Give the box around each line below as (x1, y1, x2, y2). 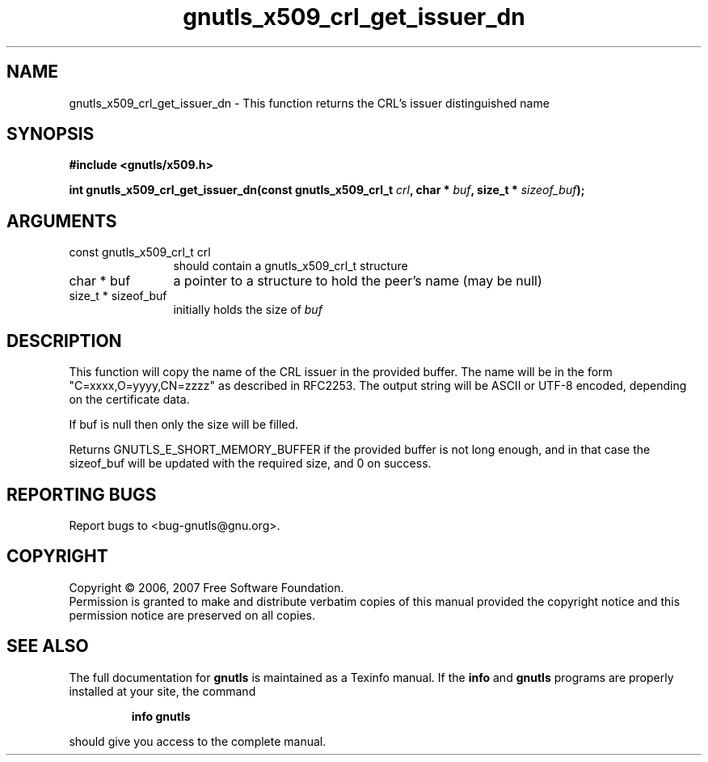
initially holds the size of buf (173, 303, 322, 317)
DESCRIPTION (6, 330, 122, 351)
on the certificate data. (69, 392, 190, 407)
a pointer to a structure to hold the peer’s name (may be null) (173, 273, 542, 290)
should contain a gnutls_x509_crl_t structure (173, 259, 408, 273)
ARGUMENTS (6, 210, 117, 231)
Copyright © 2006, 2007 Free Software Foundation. (69, 580, 344, 595)
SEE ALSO (6, 636, 89, 657)
